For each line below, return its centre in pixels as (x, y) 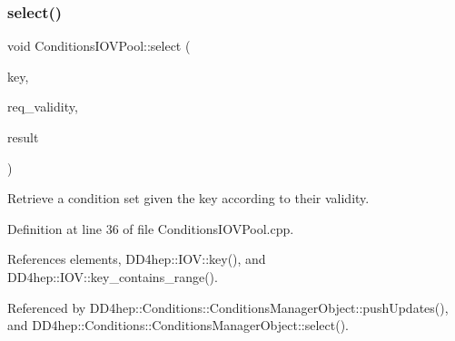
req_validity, (43, 107)
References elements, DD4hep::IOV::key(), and (137, 259)
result (23, 137)
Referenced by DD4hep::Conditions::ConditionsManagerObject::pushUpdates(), (228, 307)
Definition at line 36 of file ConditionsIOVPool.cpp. (151, 228)
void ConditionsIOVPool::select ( (99, 46)
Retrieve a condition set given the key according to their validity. (188, 198)
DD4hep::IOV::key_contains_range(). (113, 276)
